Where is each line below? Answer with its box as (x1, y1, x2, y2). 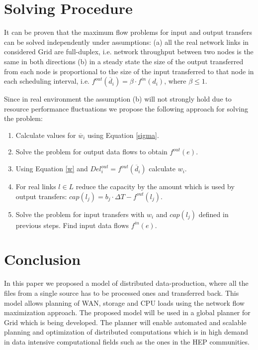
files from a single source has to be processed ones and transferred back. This (4, 287, 239, 298)
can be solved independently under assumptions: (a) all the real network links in (4, 36, 249, 47)
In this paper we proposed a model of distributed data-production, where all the (4, 278, 249, 288)
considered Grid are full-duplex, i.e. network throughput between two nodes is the (4, 46, 254, 57)
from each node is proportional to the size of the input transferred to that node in (4, 66, 254, 76)
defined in (198, 209, 229, 219)
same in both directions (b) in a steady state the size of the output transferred (4, 56, 244, 66)
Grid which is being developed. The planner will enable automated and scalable (4, 317, 247, 327)
